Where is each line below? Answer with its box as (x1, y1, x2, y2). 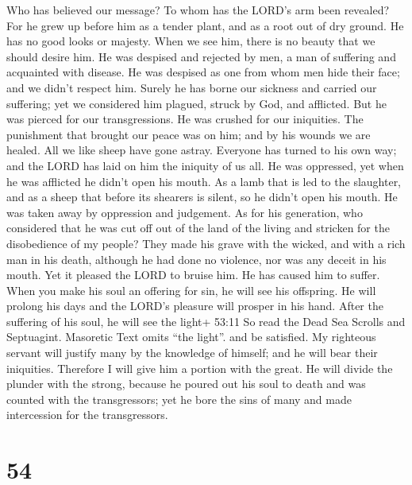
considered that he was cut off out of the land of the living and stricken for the (6, 219, 390, 236)
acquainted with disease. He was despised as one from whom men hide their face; (6, 64, 400, 80)
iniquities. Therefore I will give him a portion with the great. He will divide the (6, 359, 393, 376)
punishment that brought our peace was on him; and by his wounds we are (6, 126, 371, 142)
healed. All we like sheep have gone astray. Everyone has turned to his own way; (6, 142, 397, 158)
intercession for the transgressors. (6, 406, 168, 423)
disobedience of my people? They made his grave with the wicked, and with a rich (6, 235, 406, 251)
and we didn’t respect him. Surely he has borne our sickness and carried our (6, 79, 377, 95)
